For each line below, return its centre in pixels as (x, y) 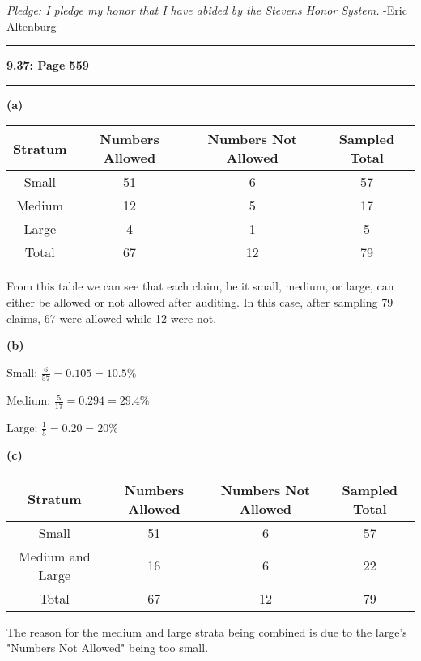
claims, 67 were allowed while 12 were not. (112, 318)
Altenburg (32, 25)
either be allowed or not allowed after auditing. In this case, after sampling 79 (200, 301)
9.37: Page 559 (48, 65)
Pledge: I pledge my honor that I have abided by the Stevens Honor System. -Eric (207, 10)
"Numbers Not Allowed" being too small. (108, 648)
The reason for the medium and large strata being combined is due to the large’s (207, 631)
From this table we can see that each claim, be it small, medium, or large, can (200, 286)
